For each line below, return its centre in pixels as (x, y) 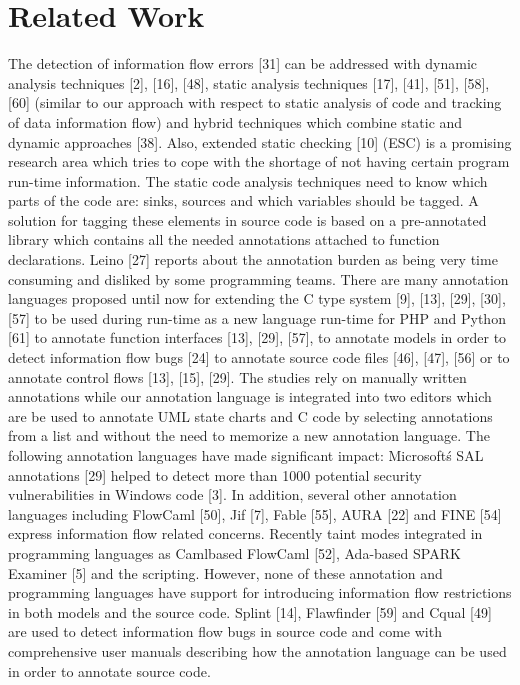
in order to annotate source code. (109, 670)
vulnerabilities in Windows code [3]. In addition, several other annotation (232, 494)
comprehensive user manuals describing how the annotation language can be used (257, 650)
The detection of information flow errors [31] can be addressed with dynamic (243, 63)
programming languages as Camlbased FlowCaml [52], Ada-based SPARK (234, 552)
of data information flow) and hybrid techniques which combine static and (235, 121)
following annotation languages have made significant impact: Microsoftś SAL (246, 455)
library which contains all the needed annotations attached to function (224, 239)
